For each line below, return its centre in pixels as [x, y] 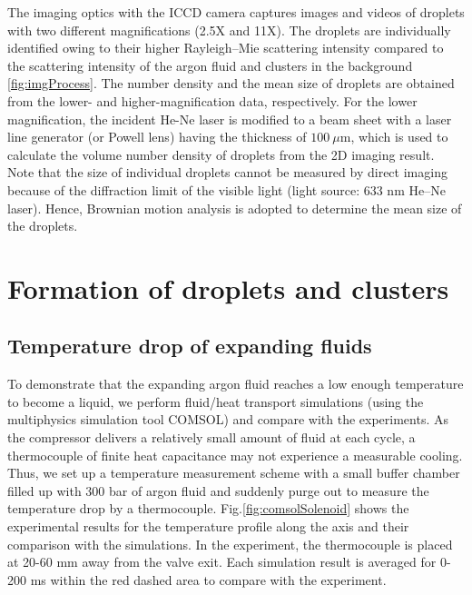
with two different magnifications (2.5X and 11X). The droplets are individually [229, 30]
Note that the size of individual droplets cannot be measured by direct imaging [227, 172]
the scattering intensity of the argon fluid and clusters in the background [210, 65]
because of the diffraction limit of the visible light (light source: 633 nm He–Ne [226, 189]
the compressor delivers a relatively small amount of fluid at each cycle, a [211, 437]
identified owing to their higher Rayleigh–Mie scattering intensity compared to [226, 48]
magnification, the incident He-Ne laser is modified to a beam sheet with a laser [230, 119]
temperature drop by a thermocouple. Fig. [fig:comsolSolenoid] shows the [208, 508]
